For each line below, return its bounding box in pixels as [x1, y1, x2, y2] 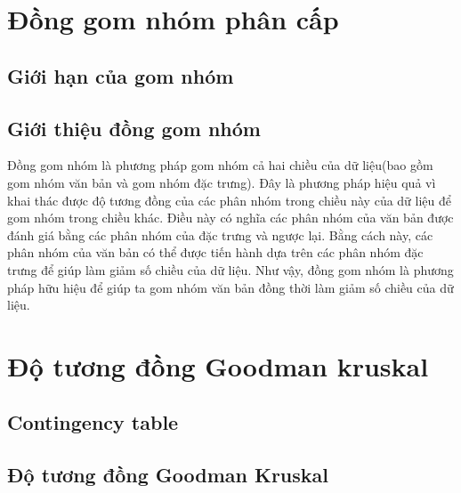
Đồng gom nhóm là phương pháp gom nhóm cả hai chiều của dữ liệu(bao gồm [7, 156, 433, 174]
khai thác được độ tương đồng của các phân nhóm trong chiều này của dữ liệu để [7, 190, 452, 209]
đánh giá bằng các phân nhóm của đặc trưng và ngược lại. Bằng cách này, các [7, 225, 433, 244]
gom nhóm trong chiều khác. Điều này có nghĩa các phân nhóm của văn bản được [7, 208, 454, 227]
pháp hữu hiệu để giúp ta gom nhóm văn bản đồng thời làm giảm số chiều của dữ [7, 278, 454, 296]
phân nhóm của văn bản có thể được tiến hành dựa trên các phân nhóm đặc [7, 243, 424, 262]
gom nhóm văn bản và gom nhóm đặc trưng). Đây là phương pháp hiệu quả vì [7, 173, 436, 191]
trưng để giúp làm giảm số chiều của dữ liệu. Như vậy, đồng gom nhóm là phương [7, 260, 454, 279]
